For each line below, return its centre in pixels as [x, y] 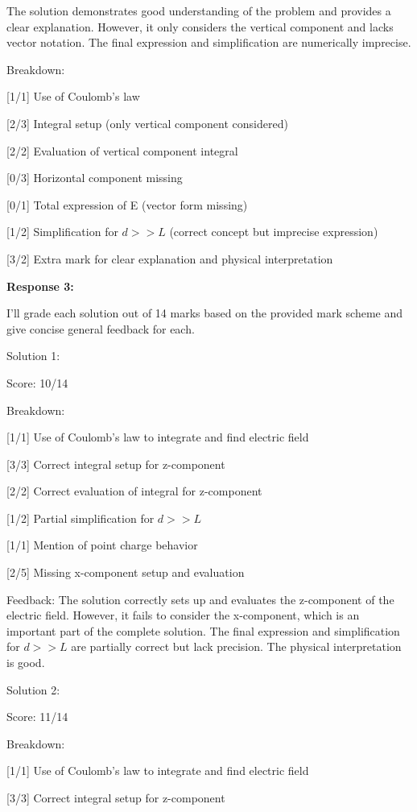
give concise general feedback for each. [101, 328]
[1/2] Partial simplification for [81, 518]
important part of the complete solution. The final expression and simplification [203, 630]
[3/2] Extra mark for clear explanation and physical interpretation [170, 258]
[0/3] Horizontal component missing [95, 178]
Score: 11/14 [37, 717]
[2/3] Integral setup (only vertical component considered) [147, 123]
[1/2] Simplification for [62, 232]
